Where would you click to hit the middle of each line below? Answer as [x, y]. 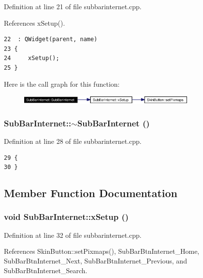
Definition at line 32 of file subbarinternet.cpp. [73, 235]
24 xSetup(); [32, 58]
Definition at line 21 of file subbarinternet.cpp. [73, 6]
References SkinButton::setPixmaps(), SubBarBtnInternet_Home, [102, 251]
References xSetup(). [35, 23]
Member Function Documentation [91, 193]
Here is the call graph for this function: [62, 84]
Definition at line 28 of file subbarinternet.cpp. [73, 141]
